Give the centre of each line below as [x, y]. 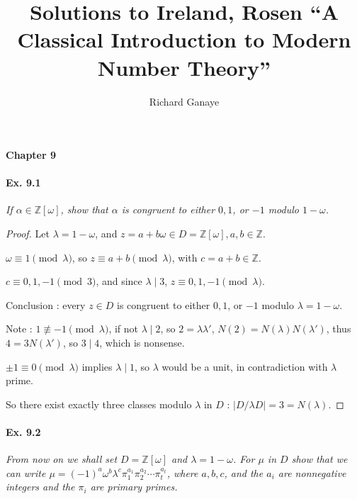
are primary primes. [134, 487]
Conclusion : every [46, 304]
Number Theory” [184, 67]
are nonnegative [312, 472]
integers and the [40, 487]
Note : [19, 329]
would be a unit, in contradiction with [245, 366]
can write [26, 472]
